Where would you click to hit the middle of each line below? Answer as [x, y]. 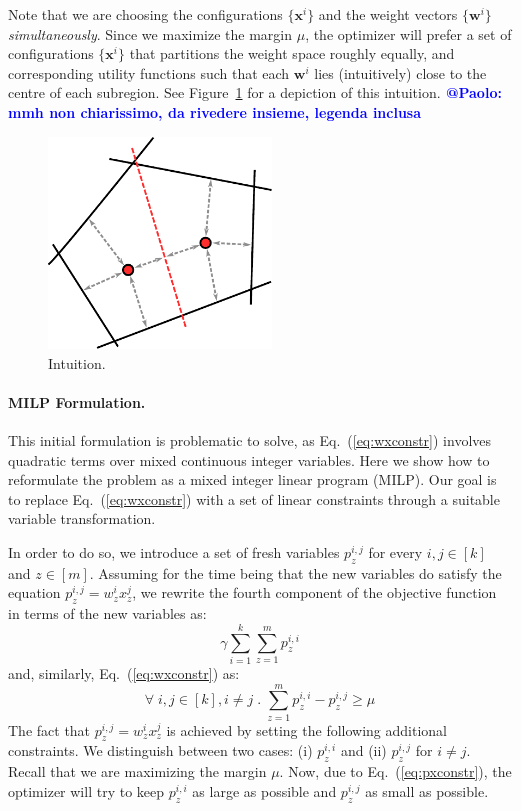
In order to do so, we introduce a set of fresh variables [174, 552]
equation [34, 592]
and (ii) [363, 750]
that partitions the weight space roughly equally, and [292, 53]
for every [395, 552]
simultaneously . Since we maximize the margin [150, 33]
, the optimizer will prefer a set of [408, 33]
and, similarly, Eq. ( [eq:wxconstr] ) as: [124, 672]
